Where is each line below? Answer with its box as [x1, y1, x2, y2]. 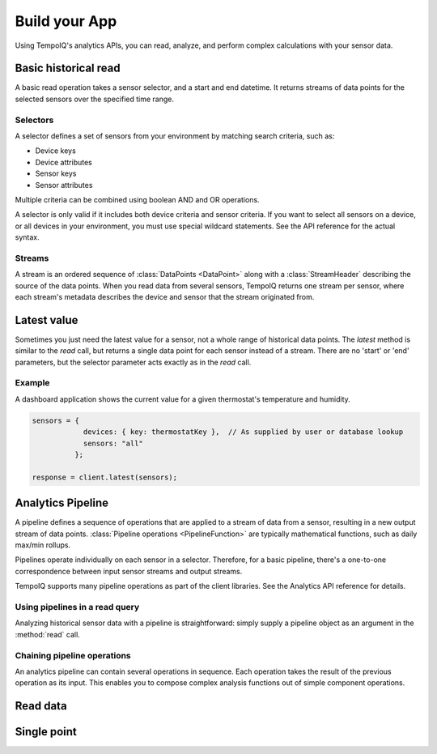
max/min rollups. [15, 540, 71, 550]
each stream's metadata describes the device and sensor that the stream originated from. [15, 292, 315, 302]
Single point [15, 725, 77, 739]
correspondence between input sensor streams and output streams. [15, 566, 243, 576]
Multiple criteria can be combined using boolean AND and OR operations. [15, 194, 260, 204]
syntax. [15, 232, 40, 242]
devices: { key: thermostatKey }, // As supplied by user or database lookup [83, 428, 404, 437]
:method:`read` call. [15, 629, 80, 639]
